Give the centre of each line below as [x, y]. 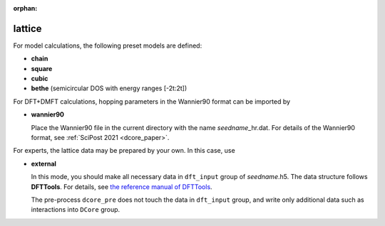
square [42, 68]
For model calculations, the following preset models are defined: [108, 45]
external [44, 163]
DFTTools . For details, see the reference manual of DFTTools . [122, 187]
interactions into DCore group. [76, 210]
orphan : [25, 8]
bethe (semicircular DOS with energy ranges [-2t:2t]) [109, 88]
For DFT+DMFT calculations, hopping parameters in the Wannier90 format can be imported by [152, 101]
